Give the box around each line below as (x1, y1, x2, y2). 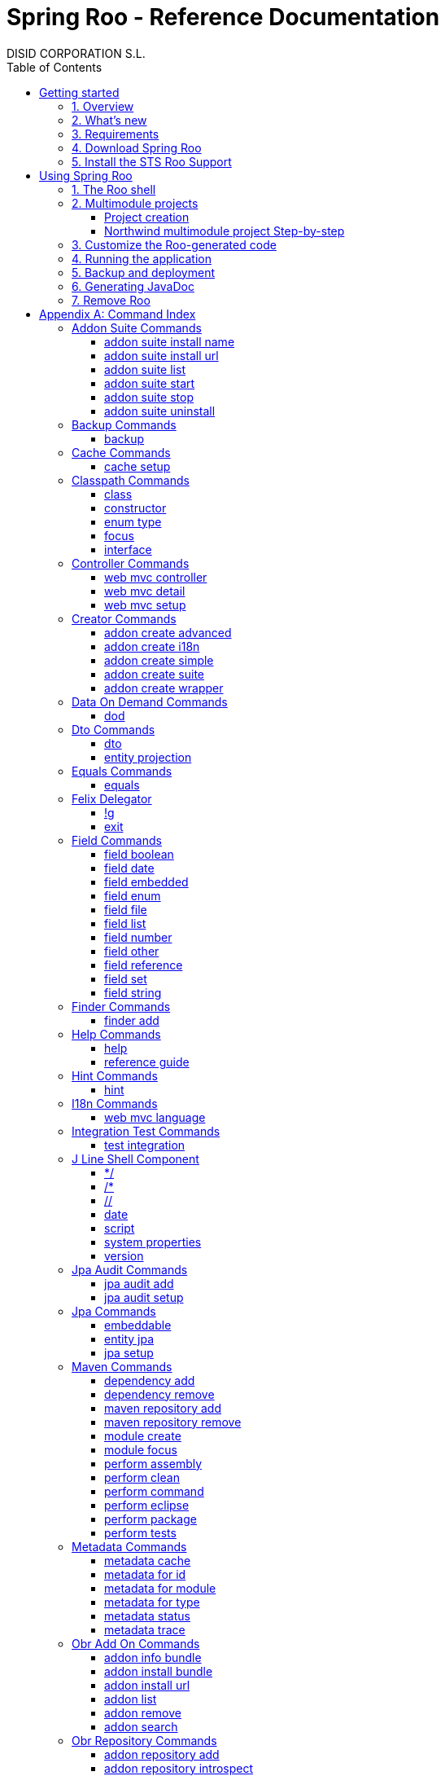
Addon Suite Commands (72, 320, 202, 335)
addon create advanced (104, 625, 232, 640)
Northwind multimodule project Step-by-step (104, 223, 345, 238)
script (104, 1220, 135, 1235)
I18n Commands (72, 1096, 158, 1110)
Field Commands (72, 833, 162, 847)
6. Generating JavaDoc (72, 279, 194, 293)
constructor (104, 500, 167, 515)
